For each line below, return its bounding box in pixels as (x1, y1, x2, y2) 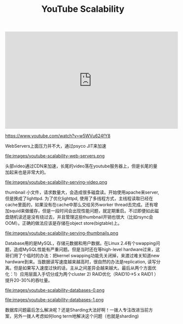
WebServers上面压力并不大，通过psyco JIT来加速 (5, 143, 107, 149)
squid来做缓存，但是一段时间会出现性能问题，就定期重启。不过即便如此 (9, 208, 155, 214)
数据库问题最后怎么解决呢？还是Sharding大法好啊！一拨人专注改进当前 (5, 307, 149, 313)
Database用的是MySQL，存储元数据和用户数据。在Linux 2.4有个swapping (5, 241, 156, 246)
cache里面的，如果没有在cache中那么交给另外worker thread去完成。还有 (5, 202, 154, 208)
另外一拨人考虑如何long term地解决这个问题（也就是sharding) (13, 313, 139, 319)
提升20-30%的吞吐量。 (5, 278, 53, 283)
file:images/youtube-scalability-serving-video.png (5, 179, 108, 185)
